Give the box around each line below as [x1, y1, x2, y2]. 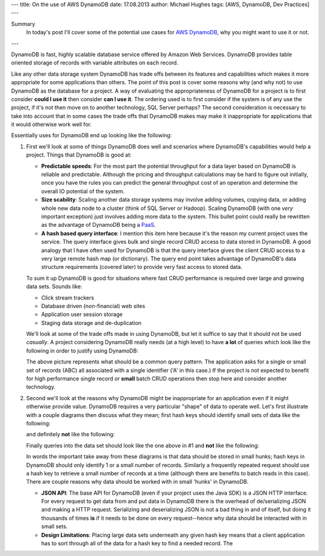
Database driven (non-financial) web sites [41, 302, 146, 309]
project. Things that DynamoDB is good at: [26, 151, 132, 159]
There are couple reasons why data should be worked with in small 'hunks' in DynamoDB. [26, 478, 249, 486]
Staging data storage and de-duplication [41, 319, 141, 326]
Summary [11, 20, 36, 27]
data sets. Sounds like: [26, 283, 82, 290]
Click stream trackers [41, 294, 94, 301]
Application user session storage [41, 310, 123, 318]
